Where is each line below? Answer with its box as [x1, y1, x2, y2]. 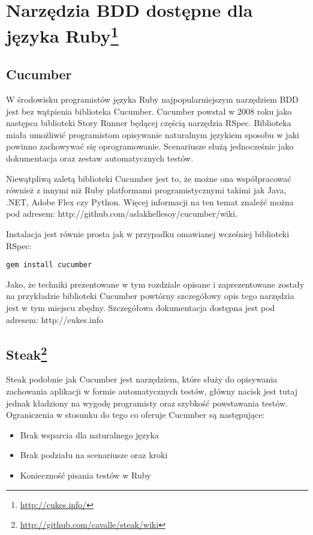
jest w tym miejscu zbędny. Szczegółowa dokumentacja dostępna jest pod [6, 301, 275, 314]
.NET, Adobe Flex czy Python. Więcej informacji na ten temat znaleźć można [6, 195, 294, 208]
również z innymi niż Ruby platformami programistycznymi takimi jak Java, [6, 184, 287, 196]
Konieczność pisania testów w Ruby [20, 469, 151, 482]
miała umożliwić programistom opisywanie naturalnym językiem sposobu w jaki [6, 128, 299, 141]
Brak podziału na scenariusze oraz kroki [20, 449, 168, 461]
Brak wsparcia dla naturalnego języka [20, 428, 159, 441]
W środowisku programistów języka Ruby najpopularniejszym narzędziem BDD [6, 93, 299, 106]
